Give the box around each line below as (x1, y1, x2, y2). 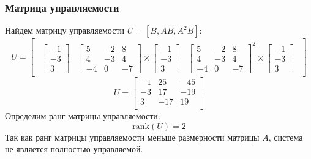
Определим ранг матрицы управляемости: (5, 109, 160, 122)
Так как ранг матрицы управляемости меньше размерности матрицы (5, 130, 260, 143)
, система (268, 130, 303, 143)
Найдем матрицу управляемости (5, 24, 125, 37)
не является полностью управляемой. (5, 142, 143, 155)
